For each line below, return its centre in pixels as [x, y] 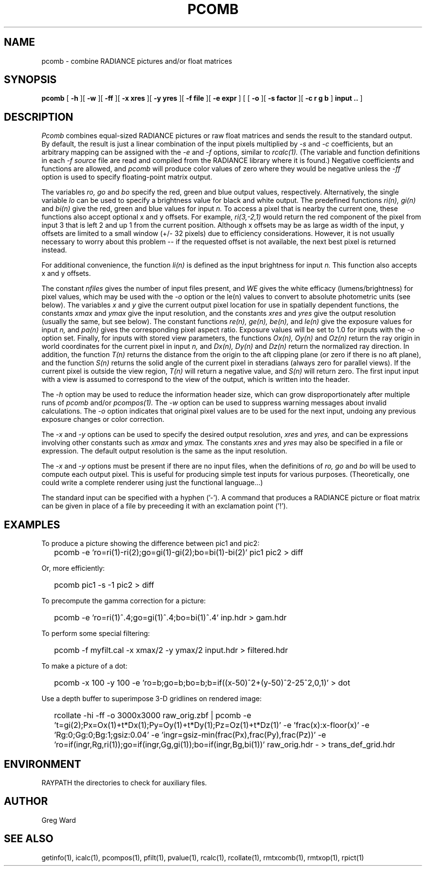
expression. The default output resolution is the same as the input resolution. [164, 451]
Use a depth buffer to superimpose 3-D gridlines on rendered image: [151, 699]
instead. [54, 250]
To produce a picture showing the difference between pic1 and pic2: [151, 544]
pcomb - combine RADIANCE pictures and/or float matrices [137, 61]
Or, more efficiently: [73, 568]
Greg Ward [59, 820]
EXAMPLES [32, 525]
